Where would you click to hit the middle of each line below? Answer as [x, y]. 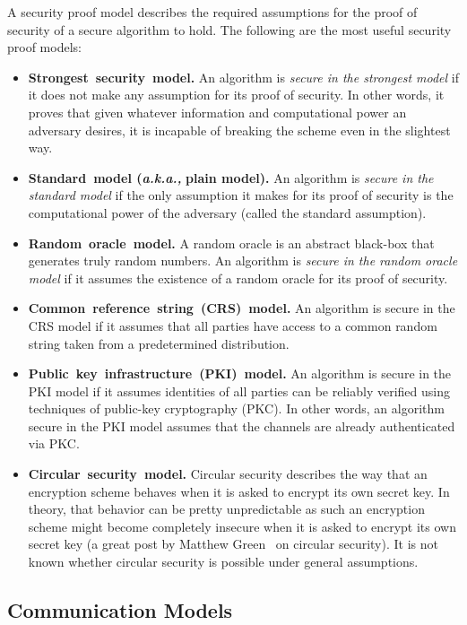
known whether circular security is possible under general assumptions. [223, 562]
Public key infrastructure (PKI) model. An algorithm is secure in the [240, 373]
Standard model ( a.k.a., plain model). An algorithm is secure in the [231, 177]
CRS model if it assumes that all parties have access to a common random [233, 325]
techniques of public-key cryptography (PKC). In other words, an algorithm [236, 408]
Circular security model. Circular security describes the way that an [228, 474]
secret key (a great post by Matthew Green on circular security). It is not [233, 544]
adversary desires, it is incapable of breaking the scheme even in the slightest [239, 130]
